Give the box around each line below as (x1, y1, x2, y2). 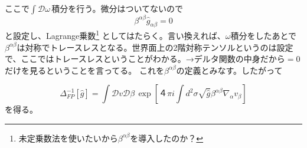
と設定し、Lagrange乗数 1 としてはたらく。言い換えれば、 (5, 28, 226, 41)
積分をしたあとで (230, 29, 297, 41)
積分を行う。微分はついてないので (51, 2, 183, 14)
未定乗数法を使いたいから (18, 131, 118, 144)
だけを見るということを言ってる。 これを (5, 64, 164, 76)
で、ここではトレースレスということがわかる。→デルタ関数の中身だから (5, 52, 285, 65)
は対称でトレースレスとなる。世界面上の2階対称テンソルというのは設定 (17, 41, 293, 53)
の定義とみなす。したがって (176, 64, 283, 76)
